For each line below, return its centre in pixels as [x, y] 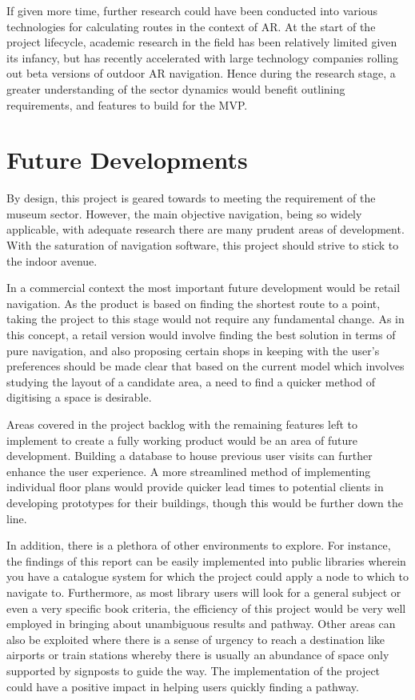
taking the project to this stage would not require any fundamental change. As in [206, 319]
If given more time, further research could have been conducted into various [192, 10]
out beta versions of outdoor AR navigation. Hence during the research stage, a [201, 73]
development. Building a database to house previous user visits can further [190, 456]
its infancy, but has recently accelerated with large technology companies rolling [202, 57]
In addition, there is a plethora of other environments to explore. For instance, [199, 545]
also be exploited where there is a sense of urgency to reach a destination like [196, 639]
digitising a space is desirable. [79, 397]
